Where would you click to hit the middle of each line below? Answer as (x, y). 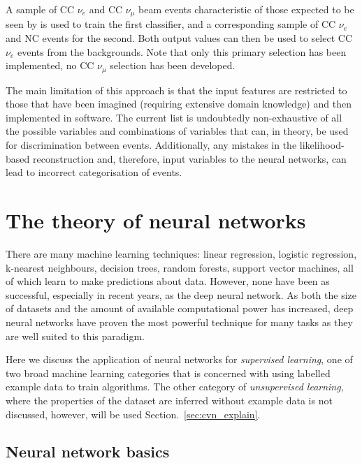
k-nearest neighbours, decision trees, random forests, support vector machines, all (180, 267)
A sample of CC (40, 9)
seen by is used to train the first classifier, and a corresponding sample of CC (171, 24)
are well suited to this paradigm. (75, 336)
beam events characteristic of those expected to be (246, 9)
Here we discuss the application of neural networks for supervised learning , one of (179, 359)
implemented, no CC (50, 65)
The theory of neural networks (156, 220)
